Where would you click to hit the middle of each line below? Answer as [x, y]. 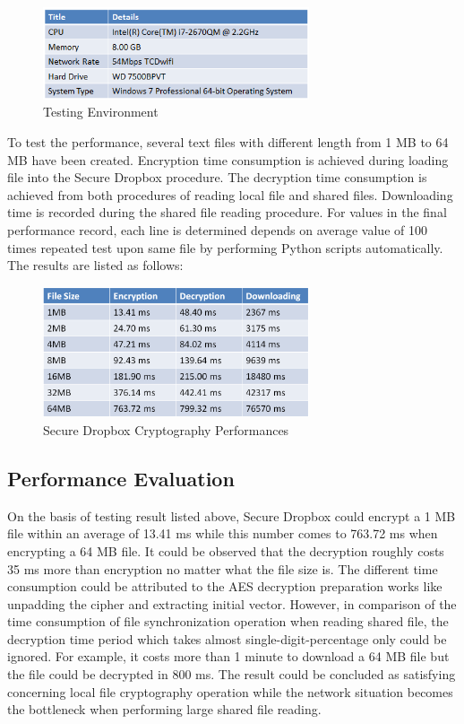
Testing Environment [101, 112]
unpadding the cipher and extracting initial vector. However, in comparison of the [232, 603]
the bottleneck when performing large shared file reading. [164, 709]
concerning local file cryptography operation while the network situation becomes [230, 691]
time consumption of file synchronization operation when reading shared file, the [228, 621]
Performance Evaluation [121, 478]
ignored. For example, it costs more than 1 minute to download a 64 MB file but [228, 656]
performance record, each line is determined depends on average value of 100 [217, 229]
